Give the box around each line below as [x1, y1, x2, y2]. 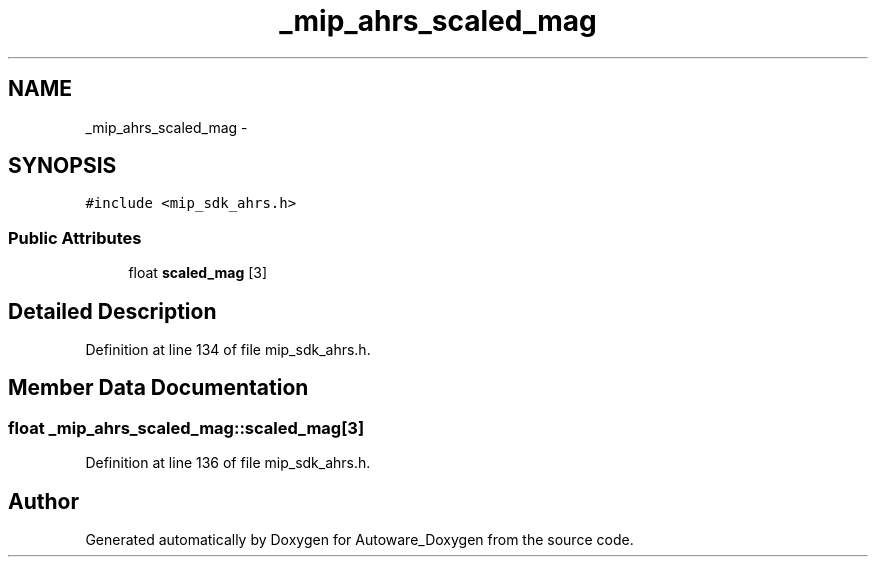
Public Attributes [8, 227, 142, 248]
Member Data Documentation [8, 375, 309, 401]
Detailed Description [8, 298, 217, 324]
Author [8, 488, 79, 514]
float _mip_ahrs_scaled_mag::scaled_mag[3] [8, 417, 365, 438]
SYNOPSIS [8, 153, 117, 179]
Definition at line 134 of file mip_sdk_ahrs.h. [85, 341, 371, 359]
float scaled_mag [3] [128, 264, 268, 282]
